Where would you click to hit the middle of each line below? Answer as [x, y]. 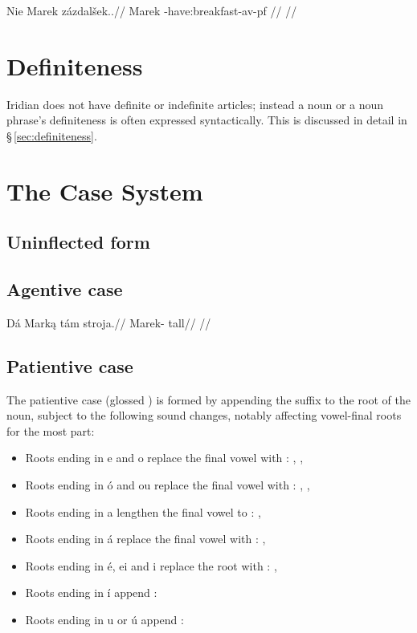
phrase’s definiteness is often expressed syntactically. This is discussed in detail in [207, 120]
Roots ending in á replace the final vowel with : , [145, 539]
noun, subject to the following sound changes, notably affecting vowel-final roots [204, 415]
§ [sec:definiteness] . [52, 135]
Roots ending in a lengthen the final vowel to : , [143, 511]
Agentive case [65, 289]
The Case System [105, 191]
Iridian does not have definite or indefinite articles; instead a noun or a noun [195, 104]
